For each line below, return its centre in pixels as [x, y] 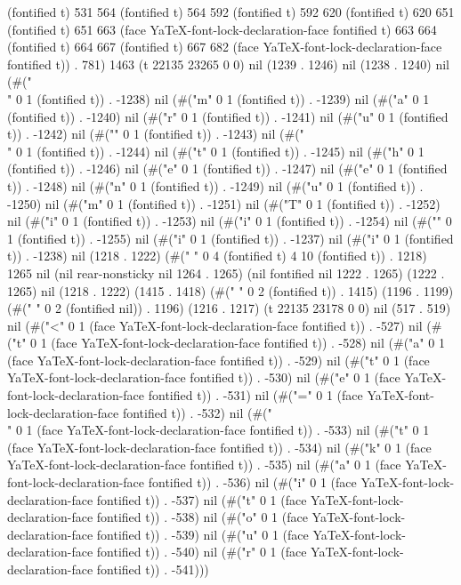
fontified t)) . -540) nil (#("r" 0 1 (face [202, 552]
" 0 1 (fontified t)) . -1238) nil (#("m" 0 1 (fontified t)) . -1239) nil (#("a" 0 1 [218, 98]
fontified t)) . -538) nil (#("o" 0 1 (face [202, 517]
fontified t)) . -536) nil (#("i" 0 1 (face [252, 482]
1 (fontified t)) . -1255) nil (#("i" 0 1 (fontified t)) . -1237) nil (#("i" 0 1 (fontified [230, 238]
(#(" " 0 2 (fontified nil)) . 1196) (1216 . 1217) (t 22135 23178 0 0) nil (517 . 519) [229, 308]
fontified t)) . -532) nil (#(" [197, 412]
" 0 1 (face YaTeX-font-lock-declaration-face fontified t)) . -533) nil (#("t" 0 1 [218, 430]
